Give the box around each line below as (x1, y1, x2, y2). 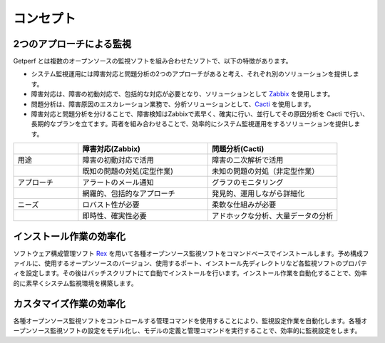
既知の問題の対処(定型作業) (82, 166, 174, 176)
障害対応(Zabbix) (82, 144, 140, 154)
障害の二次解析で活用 (211, 155, 284, 165)
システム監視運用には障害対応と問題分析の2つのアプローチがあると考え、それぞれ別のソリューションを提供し (31, 70, 353, 78)
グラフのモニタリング (211, 178, 284, 188)
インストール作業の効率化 (13, 230, 126, 242)
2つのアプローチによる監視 (13, 38, 132, 50)
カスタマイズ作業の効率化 (13, 297, 126, 309)
